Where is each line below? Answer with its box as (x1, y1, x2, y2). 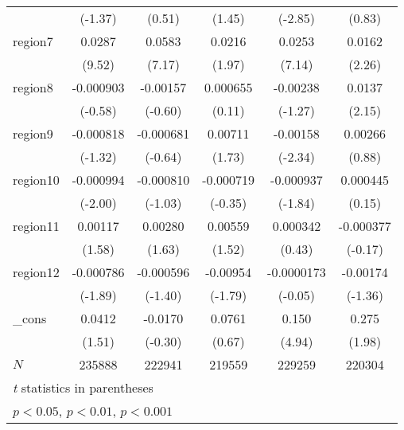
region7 (13, 32, 53, 50)
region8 (13, 78, 53, 96)
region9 (13, 124, 53, 143)
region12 (13, 263, 60, 281)
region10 (13, 170, 60, 189)
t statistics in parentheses (13, 378, 153, 397)
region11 (13, 217, 60, 235)
